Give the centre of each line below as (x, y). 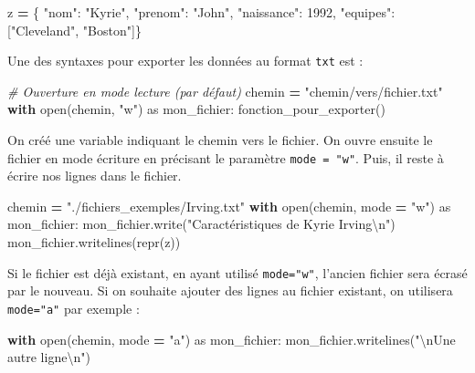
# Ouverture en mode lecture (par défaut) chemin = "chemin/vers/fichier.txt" (225, 91)
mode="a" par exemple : (74, 308)
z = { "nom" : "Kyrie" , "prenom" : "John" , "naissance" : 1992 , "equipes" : (201, 12)
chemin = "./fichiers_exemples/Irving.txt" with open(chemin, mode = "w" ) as (229, 206)
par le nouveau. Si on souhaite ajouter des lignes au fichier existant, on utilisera (230, 290)
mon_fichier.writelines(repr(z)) (94, 242)
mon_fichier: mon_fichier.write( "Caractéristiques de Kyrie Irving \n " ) (201, 224)
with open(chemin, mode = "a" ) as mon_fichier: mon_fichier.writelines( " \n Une (232, 339)
